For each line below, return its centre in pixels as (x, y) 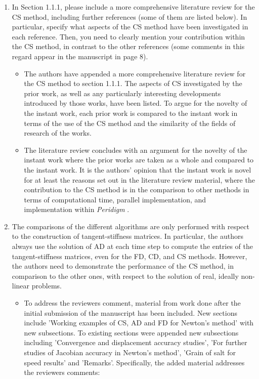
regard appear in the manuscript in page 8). (80, 56)
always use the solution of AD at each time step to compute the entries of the (132, 246)
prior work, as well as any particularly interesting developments (122, 93)
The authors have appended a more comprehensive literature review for (135, 73)
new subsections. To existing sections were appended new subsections (131, 332)
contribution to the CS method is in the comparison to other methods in (137, 189)
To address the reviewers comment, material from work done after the (132, 303)
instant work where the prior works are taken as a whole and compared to (139, 160)
